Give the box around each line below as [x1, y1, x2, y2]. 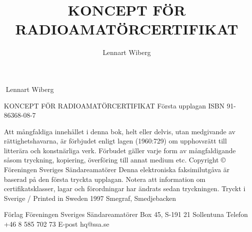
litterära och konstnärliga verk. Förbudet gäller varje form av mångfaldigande [4, 145, 236, 155]
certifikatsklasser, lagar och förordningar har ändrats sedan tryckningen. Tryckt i [4, 183, 246, 194]
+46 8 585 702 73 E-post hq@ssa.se [4, 219, 109, 229]
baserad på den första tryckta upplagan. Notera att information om [4, 174, 206, 184]
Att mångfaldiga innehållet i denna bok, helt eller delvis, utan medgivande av [4, 126, 235, 136]
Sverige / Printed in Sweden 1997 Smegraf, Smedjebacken [4, 193, 176, 203]
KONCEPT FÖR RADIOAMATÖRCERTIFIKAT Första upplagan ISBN [4, 100, 225, 110]
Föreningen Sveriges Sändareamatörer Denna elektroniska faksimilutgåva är [4, 164, 230, 175]
